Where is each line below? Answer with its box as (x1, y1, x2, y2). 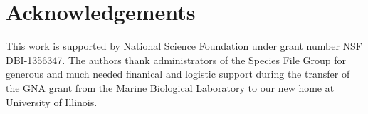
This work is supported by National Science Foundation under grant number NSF (6, 38, 362, 53)
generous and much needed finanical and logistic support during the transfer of (6, 66, 350, 81)
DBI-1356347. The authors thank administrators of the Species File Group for (6, 52, 346, 67)
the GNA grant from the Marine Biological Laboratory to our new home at (6, 80, 335, 95)
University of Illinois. (6, 94, 98, 109)
